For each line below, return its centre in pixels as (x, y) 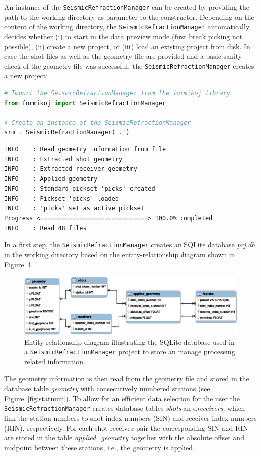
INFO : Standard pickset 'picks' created (80, 189)
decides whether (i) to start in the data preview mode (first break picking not (123, 36)
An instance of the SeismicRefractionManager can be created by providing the (127, 7)
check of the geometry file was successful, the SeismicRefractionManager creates (129, 66)
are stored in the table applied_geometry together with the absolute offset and (124, 438)
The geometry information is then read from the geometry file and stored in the (127, 378)
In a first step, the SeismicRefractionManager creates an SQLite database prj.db (129, 245)
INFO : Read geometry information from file (85, 149)
